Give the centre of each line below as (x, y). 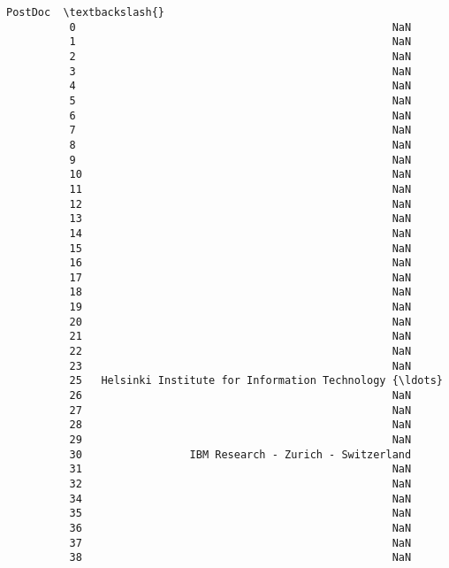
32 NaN (240, 484)
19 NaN (240, 307)
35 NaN (240, 514)
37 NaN (240, 543)
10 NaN (240, 175)
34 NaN (240, 499)
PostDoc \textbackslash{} (85, 12)
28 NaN (240, 425)
